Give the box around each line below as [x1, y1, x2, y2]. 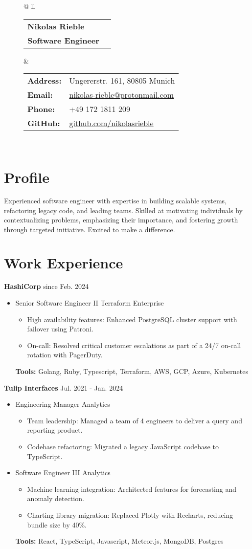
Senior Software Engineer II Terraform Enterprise [15, 298, 164, 307]
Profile [4, 167, 49, 187]
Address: [27, 75, 62, 87]
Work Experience [4, 253, 123, 273]
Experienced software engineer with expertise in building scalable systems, [4, 195, 227, 205]
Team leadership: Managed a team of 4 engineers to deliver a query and [27, 415, 242, 425]
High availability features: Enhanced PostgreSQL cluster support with [27, 314, 237, 324]
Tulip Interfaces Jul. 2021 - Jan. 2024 [4, 382, 123, 393]
